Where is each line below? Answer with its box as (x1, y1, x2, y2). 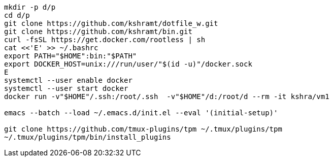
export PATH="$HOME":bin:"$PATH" (4, 52, 137, 60)
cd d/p (4, 11, 30, 19)
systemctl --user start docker (4, 84, 128, 92)
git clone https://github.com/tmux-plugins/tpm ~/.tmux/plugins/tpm (4, 125, 282, 133)
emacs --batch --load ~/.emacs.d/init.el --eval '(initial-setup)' (4, 109, 278, 117)
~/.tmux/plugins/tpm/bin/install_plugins (4, 133, 171, 141)
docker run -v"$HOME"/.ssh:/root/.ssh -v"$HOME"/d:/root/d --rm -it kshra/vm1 (4, 92, 329, 101)
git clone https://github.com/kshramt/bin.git (4, 27, 192, 36)
